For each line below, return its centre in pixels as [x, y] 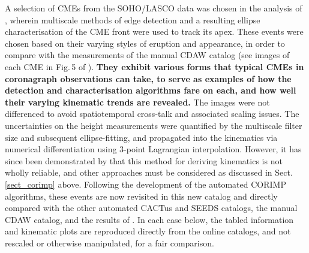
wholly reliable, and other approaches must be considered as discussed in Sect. [149, 172]
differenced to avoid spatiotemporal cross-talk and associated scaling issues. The [152, 114]
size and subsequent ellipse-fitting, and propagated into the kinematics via [141, 137]
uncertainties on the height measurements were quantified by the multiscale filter [154, 125]
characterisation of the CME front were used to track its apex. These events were [154, 31]
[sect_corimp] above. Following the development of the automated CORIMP [145, 184]
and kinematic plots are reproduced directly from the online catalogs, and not [148, 231]
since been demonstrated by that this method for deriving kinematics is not [144, 160]
